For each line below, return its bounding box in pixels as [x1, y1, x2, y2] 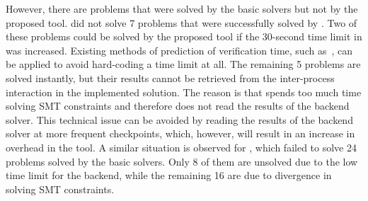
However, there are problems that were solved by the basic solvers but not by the [6, 1, 358, 16]
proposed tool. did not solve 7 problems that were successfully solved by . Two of [6, 15, 357, 30]
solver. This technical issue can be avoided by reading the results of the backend [6, 112, 353, 127]
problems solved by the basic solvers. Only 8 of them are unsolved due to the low [6, 154, 358, 168]
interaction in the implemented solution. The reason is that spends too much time [6, 84, 362, 99]
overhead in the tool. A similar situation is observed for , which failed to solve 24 [6, 139, 357, 154]
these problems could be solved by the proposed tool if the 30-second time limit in [6, 29, 362, 44]
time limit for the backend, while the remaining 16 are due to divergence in [6, 168, 332, 183]
